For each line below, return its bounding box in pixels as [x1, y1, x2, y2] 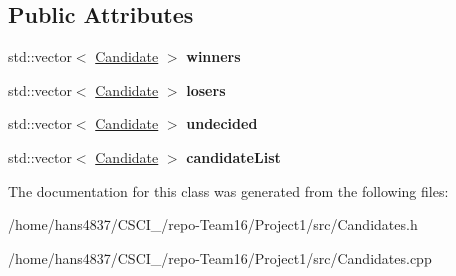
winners [186, 46, 241, 67]
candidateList [186, 146, 281, 167]
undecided [186, 113, 258, 134]
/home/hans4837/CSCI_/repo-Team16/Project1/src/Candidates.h [8, 214, 418, 235]
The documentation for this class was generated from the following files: [8, 180, 449, 201]
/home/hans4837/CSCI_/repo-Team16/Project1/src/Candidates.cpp [8, 247, 432, 268]
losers [186, 79, 226, 100]
